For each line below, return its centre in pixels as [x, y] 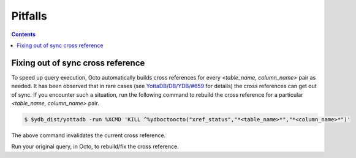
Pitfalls [29, 16]
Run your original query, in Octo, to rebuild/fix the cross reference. [95, 146]
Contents [24, 34]
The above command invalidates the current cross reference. [89, 135]
